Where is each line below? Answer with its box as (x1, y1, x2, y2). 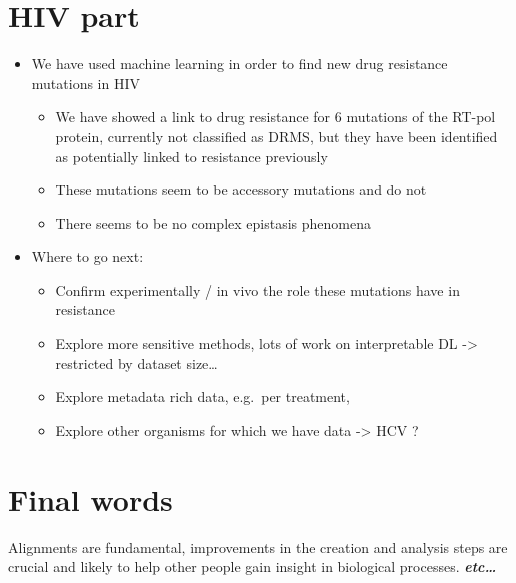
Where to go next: (31, 246, 144, 267)
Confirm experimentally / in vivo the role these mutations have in (55, 279, 460, 300)
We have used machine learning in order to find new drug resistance (31, 53, 448, 74)
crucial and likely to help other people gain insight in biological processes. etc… (8, 556, 497, 577)
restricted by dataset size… (55, 352, 218, 373)
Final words (8, 478, 173, 519)
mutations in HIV (31, 72, 140, 93)
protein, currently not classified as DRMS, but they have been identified (55, 125, 498, 146)
